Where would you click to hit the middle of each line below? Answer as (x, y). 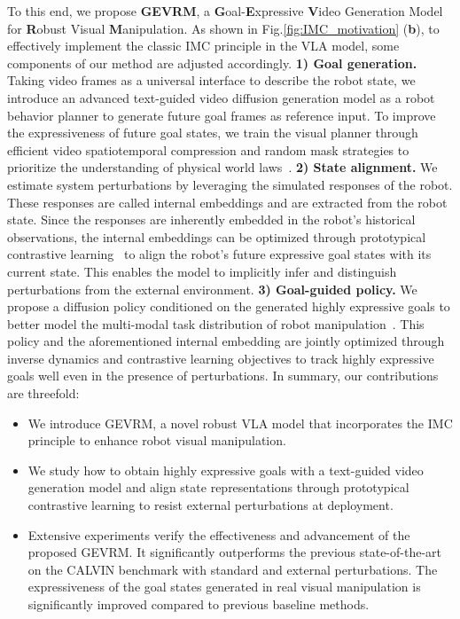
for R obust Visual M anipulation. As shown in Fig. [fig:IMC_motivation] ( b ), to (223, 28)
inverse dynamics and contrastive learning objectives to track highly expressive (221, 358)
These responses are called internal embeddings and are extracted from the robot (227, 202)
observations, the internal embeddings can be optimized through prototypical (217, 236)
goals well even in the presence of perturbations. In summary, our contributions (223, 376)
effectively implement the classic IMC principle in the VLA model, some (203, 46)
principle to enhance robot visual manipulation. (157, 440)
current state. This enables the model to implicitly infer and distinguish (202, 271)
